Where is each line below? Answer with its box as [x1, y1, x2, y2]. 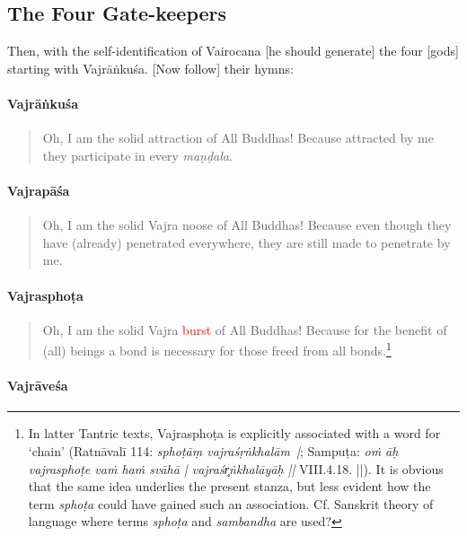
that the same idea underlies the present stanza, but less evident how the [28, 477, 431, 496]
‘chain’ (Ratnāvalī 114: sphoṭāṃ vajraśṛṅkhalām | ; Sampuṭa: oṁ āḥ [28, 441, 399, 460]
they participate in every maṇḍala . [42, 145, 233, 164]
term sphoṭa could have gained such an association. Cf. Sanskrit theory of [28, 494, 434, 513]
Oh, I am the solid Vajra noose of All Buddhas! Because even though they [42, 215, 452, 234]
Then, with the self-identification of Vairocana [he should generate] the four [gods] [7, 41, 459, 60]
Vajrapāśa [7, 180, 70, 199]
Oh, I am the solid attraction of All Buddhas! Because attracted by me [42, 128, 434, 147]
